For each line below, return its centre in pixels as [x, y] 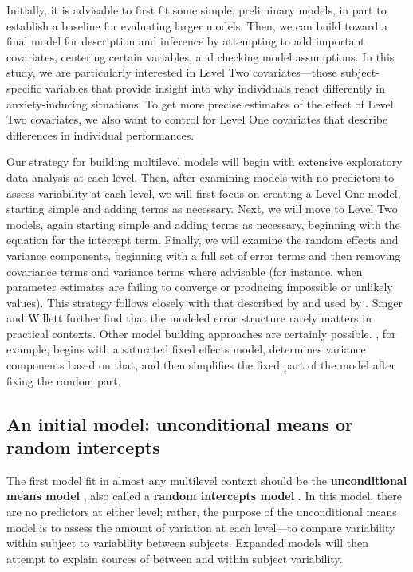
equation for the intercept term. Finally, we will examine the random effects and [203, 240]
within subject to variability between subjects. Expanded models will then [188, 543]
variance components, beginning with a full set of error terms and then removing [204, 255]
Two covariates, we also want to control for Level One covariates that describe [197, 119]
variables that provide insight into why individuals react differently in [215, 87]
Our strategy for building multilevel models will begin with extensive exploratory [205, 162]
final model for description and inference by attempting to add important [186, 41]
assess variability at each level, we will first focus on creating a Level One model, [204, 193]
